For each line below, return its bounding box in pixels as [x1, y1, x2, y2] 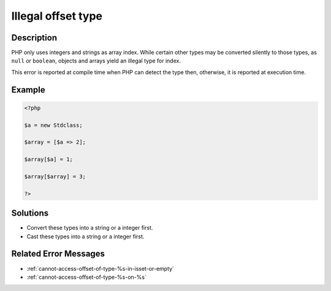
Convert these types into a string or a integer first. [26, 224, 153, 232]
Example [11, 85, 45, 95]
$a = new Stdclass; [24, 121, 83, 129]
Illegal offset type [11, 9, 102, 23]
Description [11, 32, 58, 43]
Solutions [11, 208, 49, 219]
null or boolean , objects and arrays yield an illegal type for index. [11, 57, 181, 64]
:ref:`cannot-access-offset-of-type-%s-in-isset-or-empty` [26, 265, 175, 272]
